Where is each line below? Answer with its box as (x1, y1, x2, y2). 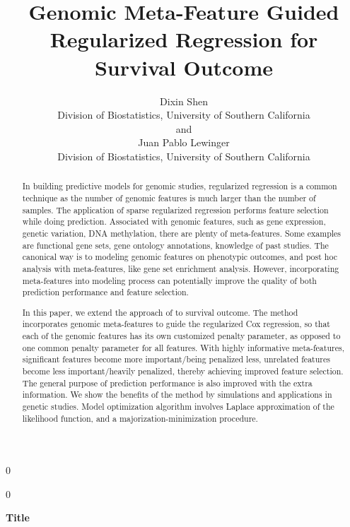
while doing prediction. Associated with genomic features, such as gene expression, (22, 215, 326, 227)
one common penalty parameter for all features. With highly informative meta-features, (22, 341, 344, 353)
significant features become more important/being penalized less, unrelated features (22, 353, 330, 365)
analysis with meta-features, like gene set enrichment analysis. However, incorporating (22, 262, 339, 274)
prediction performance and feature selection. (22, 286, 189, 298)
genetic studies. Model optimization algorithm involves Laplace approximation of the (22, 400, 334, 412)
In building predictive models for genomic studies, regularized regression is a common (22, 180, 337, 192)
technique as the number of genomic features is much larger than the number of (22, 191, 316, 203)
